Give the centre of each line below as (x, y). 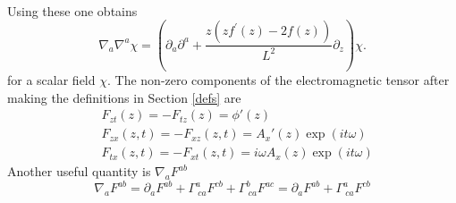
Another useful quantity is (79, 171)
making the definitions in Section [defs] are (124, 97)
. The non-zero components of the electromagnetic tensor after (278, 80)
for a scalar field (51, 80)
